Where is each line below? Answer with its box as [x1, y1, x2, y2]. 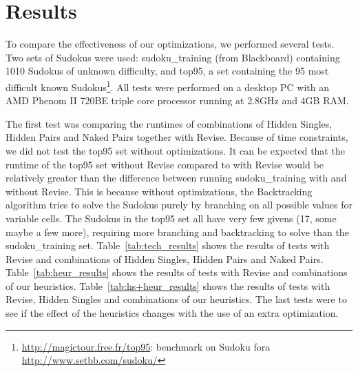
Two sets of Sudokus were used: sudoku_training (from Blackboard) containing [6, 50, 340, 64]
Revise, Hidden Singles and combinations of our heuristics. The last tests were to [6, 292, 347, 306]
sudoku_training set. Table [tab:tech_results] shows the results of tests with [6, 238, 330, 253]
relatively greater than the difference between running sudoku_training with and [6, 170, 347, 185]
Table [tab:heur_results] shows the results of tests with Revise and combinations [6, 265, 348, 280]
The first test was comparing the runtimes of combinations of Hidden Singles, [6, 116, 333, 130]
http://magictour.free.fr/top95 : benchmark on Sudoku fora [21, 339, 271, 353]
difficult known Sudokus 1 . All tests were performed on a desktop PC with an [6, 77, 330, 94]
